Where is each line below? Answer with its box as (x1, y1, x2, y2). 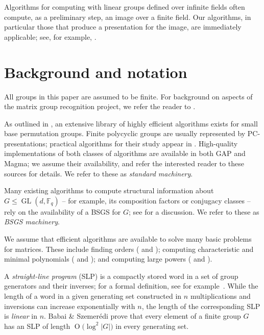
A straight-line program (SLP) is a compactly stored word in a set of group (4, 270, 238, 281)
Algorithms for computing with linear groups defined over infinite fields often (4, 2, 245, 12)
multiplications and (190, 291, 251, 301)
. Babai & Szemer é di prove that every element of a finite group (44, 311, 241, 321)
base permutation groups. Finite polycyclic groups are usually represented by (4, 128, 246, 139)
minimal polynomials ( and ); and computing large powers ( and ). (4, 253, 212, 264)
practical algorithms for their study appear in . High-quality (50, 138, 238, 148)
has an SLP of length (4, 320, 70, 331)
